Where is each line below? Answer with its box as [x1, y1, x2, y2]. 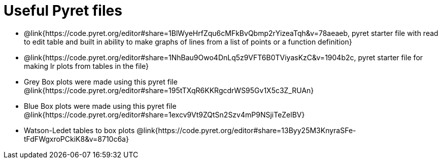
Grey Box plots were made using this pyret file [24, 77, 178, 86]
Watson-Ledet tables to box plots [24, 126, 135, 135]
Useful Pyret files [4, 2, 122, 19]
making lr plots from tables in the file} [24, 61, 149, 70]
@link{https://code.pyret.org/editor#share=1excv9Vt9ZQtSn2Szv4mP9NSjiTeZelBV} [24, 110, 305, 119]
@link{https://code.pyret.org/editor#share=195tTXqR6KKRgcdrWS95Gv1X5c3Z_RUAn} [24, 86, 314, 95]
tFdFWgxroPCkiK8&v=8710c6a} [24, 134, 129, 143]
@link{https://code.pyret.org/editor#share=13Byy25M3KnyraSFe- [137, 126, 356, 135]
